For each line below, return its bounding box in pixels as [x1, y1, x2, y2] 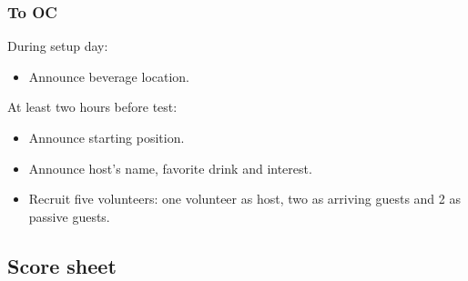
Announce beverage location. [28, 66, 190, 85]
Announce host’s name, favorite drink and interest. [28, 158, 312, 177]
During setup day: [7, 36, 108, 55]
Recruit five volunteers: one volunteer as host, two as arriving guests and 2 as [28, 189, 461, 208]
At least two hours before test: [7, 97, 178, 116]
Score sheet [7, 251, 117, 279]
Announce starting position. [28, 128, 185, 146]
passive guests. [28, 206, 110, 226]
